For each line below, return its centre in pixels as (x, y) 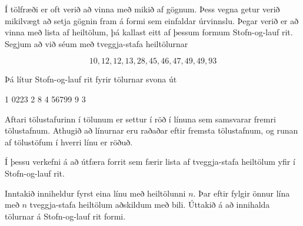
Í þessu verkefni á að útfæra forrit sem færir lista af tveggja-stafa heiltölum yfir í (150, 162)
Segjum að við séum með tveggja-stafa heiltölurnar (96, 43)
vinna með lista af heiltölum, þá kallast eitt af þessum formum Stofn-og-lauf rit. (149, 32)
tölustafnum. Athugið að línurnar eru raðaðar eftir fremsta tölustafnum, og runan (151, 130)
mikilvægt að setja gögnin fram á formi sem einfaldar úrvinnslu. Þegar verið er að (152, 20)
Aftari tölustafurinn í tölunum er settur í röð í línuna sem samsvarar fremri (140, 119)
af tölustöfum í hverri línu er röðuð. (69, 142)
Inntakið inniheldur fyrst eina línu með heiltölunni (95, 193)
